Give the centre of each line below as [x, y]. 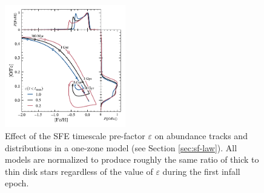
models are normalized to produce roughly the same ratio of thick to [132, 159]
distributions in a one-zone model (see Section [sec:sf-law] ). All [121, 147]
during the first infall [201, 171]
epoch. [17, 183]
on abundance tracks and [201, 136]
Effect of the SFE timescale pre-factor [75, 136]
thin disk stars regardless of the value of [79, 171]
